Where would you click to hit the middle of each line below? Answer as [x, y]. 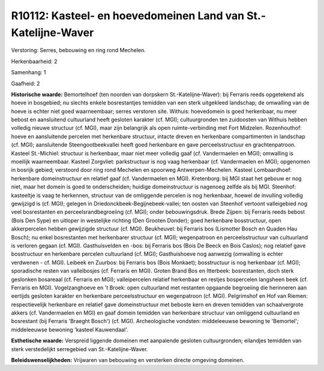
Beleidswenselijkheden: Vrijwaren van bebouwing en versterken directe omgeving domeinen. [128, 360]
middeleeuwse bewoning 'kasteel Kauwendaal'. [70, 330]
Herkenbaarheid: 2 [34, 61]
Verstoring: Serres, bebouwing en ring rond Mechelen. [79, 50]
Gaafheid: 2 [25, 83]
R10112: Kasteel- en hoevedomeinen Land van [128, 16]
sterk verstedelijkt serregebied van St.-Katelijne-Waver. [79, 349]
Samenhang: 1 [28, 73]
